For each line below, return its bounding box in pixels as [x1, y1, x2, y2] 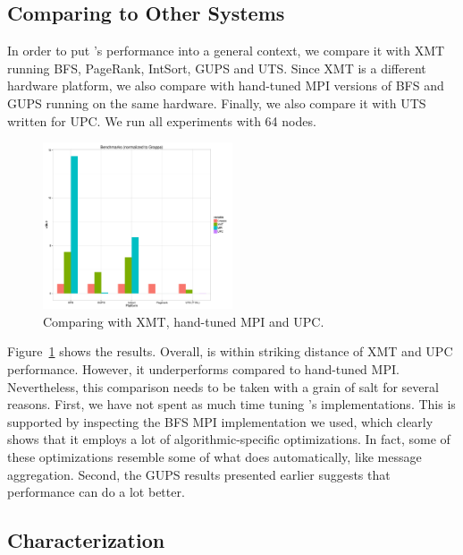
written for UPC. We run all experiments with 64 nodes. [7, 111, 316, 130]
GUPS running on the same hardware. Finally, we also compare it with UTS [7, 93, 426, 112]
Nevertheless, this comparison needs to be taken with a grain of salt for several [7, 377, 439, 396]
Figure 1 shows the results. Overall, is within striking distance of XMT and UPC [7, 342, 453, 361]
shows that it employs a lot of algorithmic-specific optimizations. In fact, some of [7, 430, 450, 448]
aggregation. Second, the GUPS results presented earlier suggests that [7, 465, 391, 483]
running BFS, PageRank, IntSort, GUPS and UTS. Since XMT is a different [7, 58, 426, 77]
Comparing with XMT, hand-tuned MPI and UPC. [43, 312, 324, 330]
